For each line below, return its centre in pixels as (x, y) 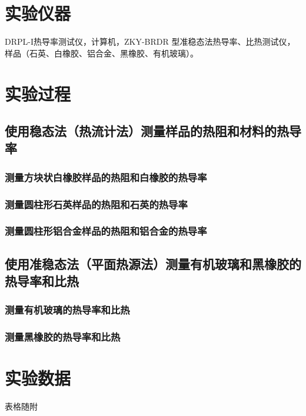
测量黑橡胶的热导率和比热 (63, 337)
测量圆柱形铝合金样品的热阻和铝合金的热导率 (106, 231)
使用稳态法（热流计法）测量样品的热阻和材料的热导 (153, 131)
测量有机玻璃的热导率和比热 (67, 310)
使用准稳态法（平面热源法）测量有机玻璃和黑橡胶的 (153, 263)
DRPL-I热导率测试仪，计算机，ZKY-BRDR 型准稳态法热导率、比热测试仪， (150, 41)
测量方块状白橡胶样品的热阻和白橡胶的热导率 (106, 177)
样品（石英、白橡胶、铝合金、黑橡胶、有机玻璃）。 (102, 53)
